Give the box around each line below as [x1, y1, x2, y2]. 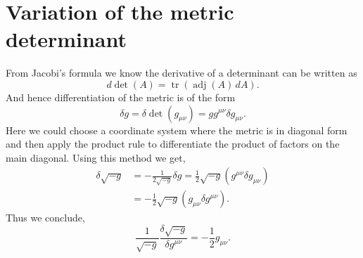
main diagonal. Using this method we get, [6, 150, 186, 165]
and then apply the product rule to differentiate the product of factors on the [6, 136, 340, 151]
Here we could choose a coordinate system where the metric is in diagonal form [6, 122, 348, 137]
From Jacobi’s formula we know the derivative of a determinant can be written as [6, 65, 357, 80]
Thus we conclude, [6, 210, 85, 225]
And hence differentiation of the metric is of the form [6, 89, 236, 104]
